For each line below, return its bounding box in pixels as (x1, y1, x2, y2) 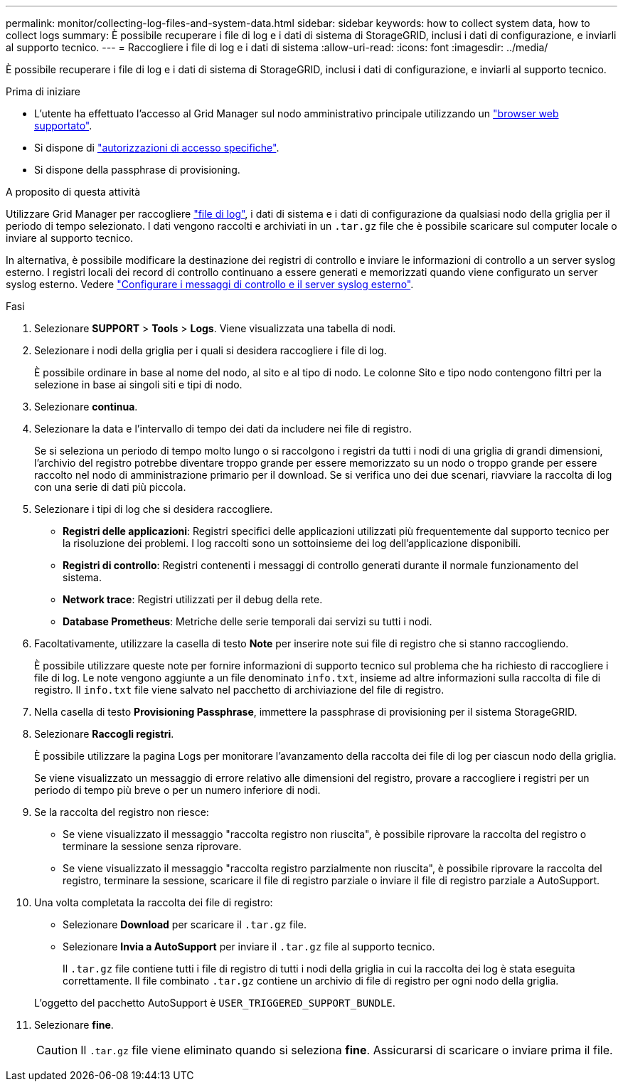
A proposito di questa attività (6, 186, 141, 198)
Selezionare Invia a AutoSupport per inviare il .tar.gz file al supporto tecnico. (63, 940, 435, 953)
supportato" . (34, 120, 92, 132)
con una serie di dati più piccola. (34, 481, 186, 493)
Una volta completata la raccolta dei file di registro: (34, 896, 273, 908)
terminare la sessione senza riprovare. (63, 840, 242, 852)
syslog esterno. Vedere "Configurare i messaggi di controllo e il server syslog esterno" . (6, 278, 414, 290)
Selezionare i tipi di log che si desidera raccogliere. (34, 503, 273, 515)
